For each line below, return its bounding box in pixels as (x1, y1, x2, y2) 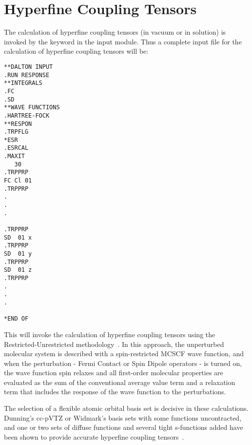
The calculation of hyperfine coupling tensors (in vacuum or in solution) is (4, 27, 226, 37)
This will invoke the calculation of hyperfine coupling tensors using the (4, 329, 215, 339)
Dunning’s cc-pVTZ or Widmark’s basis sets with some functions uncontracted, (4, 412, 242, 423)
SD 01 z (4, 266, 32, 274)
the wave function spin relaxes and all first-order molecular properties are (4, 367, 223, 378)
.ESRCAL (4, 144, 29, 152)
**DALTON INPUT (4, 63, 53, 70)
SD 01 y (4, 250, 32, 257)
